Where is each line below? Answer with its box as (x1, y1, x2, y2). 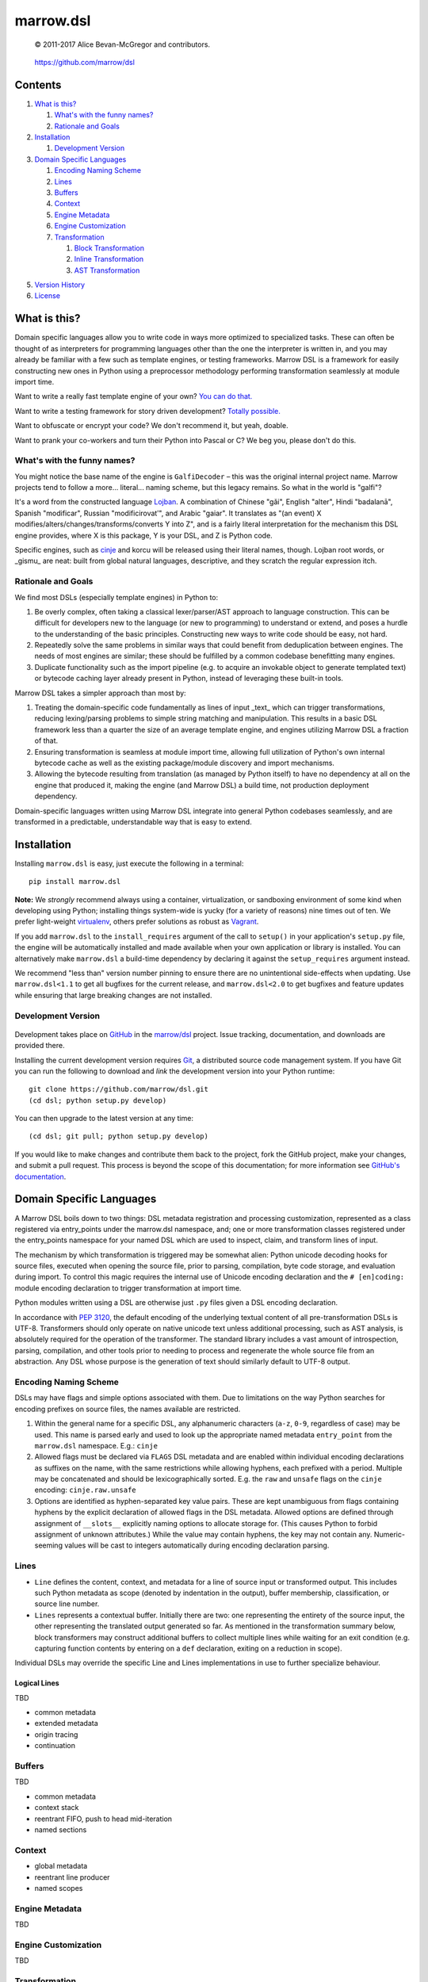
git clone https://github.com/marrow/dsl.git (29, 1085, 209, 1094)
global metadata (34, 1861, 88, 1871)
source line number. (34, 1599, 100, 1609)
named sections (34, 1824, 87, 1835)
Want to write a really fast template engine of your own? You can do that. (14, 392, 253, 401)
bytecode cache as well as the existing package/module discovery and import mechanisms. (34, 758, 334, 767)
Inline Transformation (74, 254, 144, 264)
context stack (34, 1803, 79, 1812)
